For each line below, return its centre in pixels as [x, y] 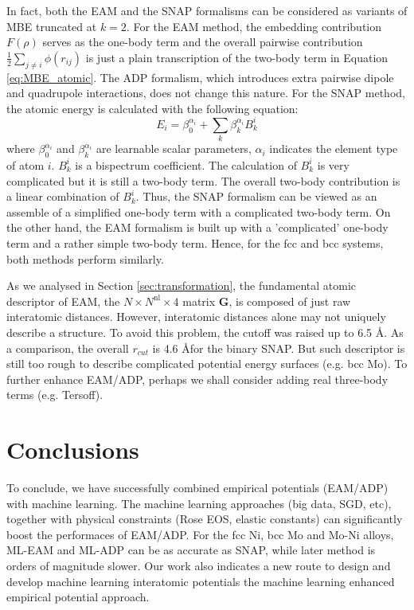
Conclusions [73, 450]
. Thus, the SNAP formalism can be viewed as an [256, 196]
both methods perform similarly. [85, 258]
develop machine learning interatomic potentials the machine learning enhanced [201, 581]
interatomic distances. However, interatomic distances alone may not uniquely [196, 317]
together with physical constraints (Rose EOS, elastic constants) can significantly [205, 519]
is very [333, 164]
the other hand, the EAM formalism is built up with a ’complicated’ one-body [197, 227]
